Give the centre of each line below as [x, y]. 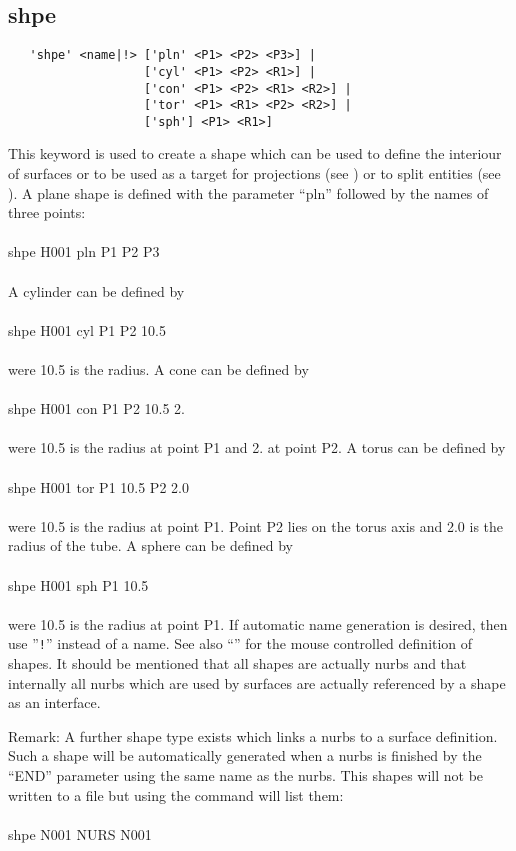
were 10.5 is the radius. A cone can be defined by [158, 369]
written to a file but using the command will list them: [176, 794]
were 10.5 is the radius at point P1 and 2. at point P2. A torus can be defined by [257, 447]
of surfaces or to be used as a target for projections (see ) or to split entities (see [254, 173]
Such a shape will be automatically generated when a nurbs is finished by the [245, 755]
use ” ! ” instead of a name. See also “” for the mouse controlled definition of [240, 643]
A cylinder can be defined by [96, 290]
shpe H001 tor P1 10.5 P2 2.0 [98, 486]
